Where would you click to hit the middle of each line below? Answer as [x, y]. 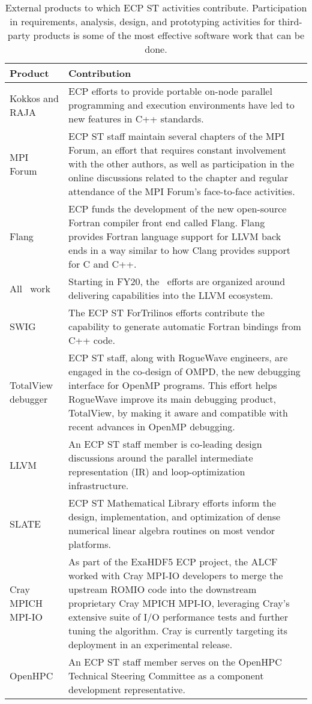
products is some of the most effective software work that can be [169, 35]
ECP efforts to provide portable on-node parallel [170, 91]
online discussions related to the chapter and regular [178, 177]
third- [290, 21]
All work [30, 288]
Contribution [100, 73]
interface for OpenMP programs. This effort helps [173, 385]
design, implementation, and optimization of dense [175, 516]
